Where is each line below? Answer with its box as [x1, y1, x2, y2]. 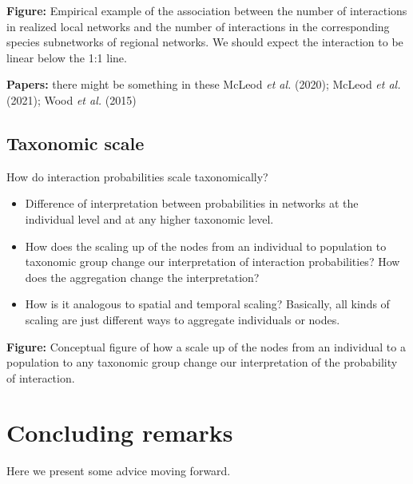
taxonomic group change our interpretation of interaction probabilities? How [25, 253, 400, 270]
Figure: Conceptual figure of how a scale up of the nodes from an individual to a [6, 338, 406, 355]
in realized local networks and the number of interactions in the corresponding [6, 18, 390, 34]
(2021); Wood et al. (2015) [6, 91, 137, 108]
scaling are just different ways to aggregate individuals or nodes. [25, 311, 340, 327]
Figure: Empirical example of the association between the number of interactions [6, 2, 407, 18]
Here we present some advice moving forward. [6, 462, 231, 479]
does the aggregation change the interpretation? [25, 268, 260, 285]
